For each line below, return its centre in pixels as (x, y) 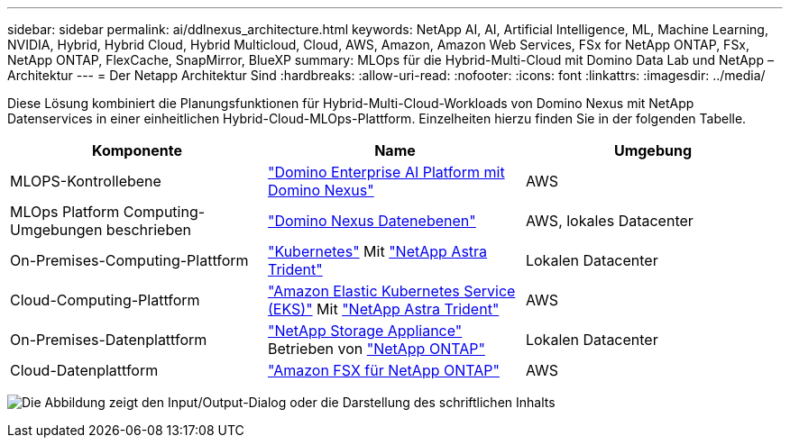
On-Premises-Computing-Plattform (129, 260)
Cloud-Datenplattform (84, 370)
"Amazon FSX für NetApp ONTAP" (383, 370)
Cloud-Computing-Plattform (105, 300)
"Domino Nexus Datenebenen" (372, 221)
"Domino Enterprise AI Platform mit (386, 172)
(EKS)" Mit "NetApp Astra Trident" (383, 309)
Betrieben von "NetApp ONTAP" (376, 349)
